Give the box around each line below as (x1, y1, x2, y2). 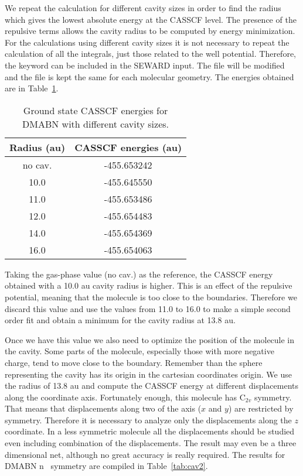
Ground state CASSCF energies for (23, 103, 168, 117)
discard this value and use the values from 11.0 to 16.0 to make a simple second (5, 302, 291, 314)
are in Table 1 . (5, 82, 59, 94)
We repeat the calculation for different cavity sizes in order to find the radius (5, 2, 281, 13)
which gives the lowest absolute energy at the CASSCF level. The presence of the (5, 13, 297, 25)
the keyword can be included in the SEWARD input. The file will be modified (5, 59, 285, 71)
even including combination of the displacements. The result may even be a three (5, 437, 297, 449)
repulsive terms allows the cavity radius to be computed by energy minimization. (5, 25, 295, 37)
